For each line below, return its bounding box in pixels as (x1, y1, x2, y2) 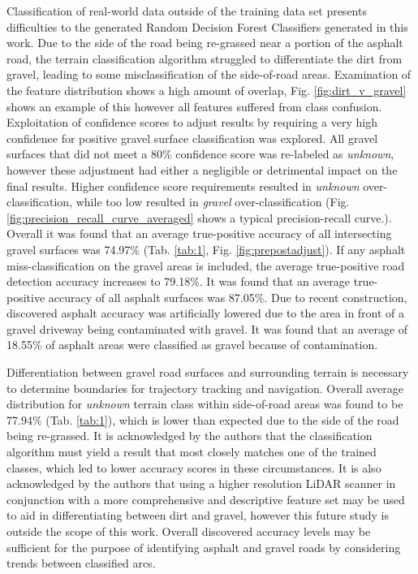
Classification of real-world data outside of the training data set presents (6, 2, 367, 19)
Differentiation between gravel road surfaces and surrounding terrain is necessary (6, 364, 409, 381)
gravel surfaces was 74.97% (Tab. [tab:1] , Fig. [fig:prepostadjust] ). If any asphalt (6, 240, 406, 257)
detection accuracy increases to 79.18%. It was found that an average (6, 273, 351, 290)
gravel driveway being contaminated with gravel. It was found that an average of (6, 320, 408, 337)
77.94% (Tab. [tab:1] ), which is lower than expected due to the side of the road (6, 411, 399, 428)
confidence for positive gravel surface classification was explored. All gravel (6, 129, 378, 146)
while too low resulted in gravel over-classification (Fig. (75, 193, 350, 210)
